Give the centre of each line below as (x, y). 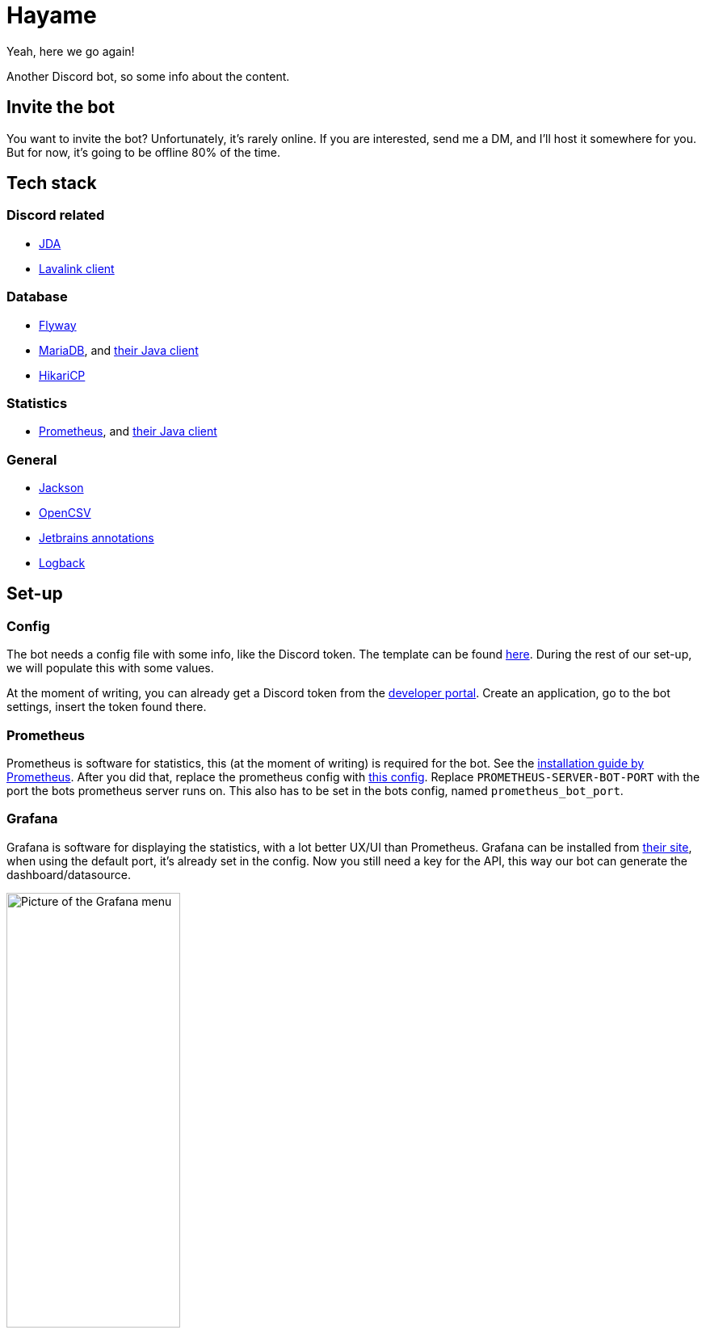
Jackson (61, 488)
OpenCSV (65, 513)
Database (37, 297)
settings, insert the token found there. (107, 707)
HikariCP (62, 375)
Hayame (52, 15)
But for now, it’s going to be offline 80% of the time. (144, 152)
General (32, 459)
